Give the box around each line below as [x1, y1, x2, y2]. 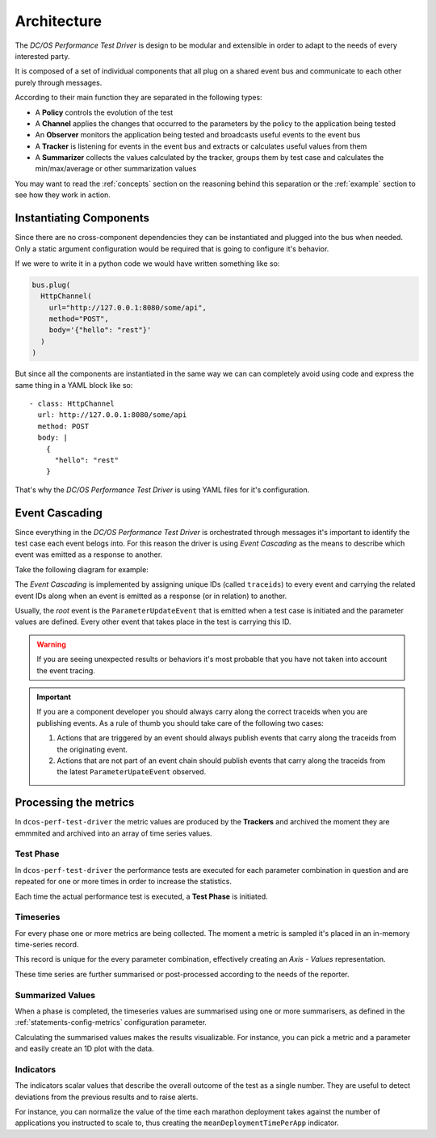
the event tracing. [36, 665, 96, 675]
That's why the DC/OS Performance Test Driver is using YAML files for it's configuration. [15, 485, 310, 495]
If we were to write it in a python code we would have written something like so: [15, 259, 280, 268]
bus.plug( [31, 280, 71, 289]
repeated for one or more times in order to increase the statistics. [15, 877, 233, 887]
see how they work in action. [15, 190, 111, 200]
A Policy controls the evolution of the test [35, 107, 174, 117]
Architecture [15, 12, 103, 30]
